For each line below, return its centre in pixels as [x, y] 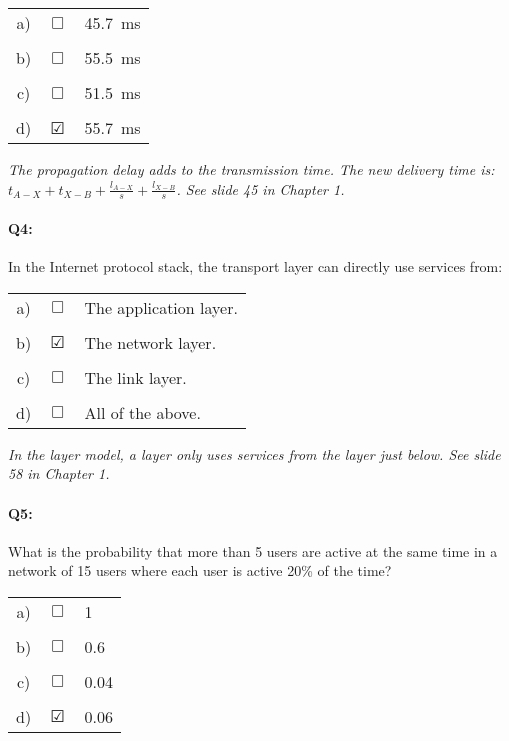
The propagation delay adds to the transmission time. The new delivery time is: [251, 169]
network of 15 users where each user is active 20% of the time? [200, 570]
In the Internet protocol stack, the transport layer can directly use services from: [255, 266]
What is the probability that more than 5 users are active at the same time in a [253, 550]
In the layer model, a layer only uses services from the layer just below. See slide [254, 453]
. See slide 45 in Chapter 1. [260, 188]
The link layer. [135, 377]
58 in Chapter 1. [59, 473]
